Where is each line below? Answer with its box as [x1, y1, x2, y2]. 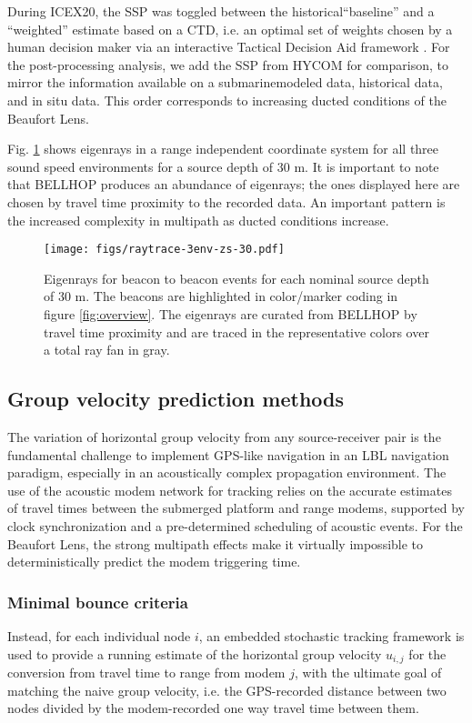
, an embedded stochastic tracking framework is [198, 626, 465, 645]
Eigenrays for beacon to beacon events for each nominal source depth [44, 268, 429, 287]
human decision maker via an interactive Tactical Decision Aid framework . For [7, 37, 450, 56]
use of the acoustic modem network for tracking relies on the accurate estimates [7, 480, 452, 499]
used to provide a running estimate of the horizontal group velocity [7, 644, 382, 663]
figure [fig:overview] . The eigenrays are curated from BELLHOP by [44, 304, 417, 323]
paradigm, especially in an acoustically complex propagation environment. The [7, 463, 447, 482]
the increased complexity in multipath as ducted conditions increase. [7, 210, 389, 229]
